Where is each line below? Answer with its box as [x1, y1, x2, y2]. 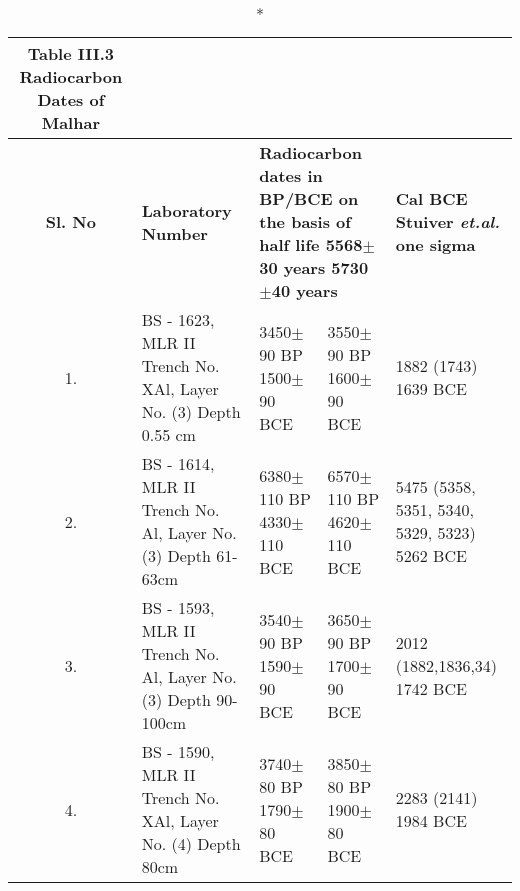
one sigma [395, 233, 476, 256]
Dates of [37, 88, 105, 111]
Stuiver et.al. [395, 210, 501, 233]
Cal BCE [395, 187, 468, 210]
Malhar [41, 111, 100, 134]
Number [141, 221, 208, 245]
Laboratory [141, 198, 232, 222]
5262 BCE [395, 544, 467, 567]
